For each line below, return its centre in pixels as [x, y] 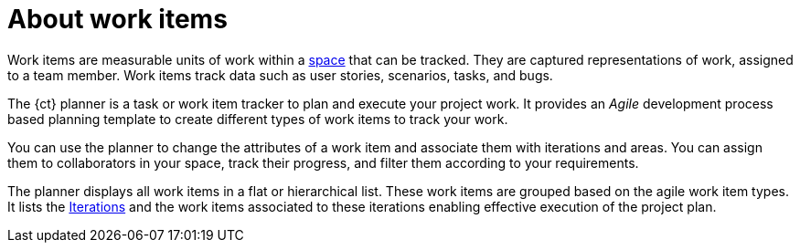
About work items [117, 19]
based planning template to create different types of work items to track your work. [258, 119]
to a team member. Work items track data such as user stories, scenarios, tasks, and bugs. [280, 75]
